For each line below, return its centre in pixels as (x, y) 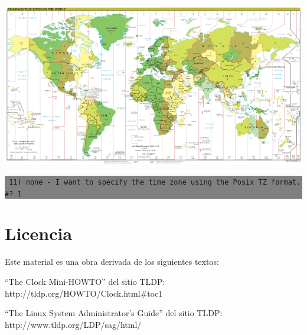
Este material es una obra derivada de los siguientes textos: (112, 262)
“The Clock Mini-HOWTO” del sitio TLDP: (85, 281)
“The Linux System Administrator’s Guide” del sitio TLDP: (114, 313)
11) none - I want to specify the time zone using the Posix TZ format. (155, 182)
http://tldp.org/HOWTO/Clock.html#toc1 (84, 293)
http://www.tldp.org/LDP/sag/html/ (73, 324)
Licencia (39, 233)
